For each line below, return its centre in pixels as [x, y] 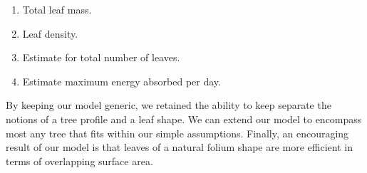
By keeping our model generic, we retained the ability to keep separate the [169, 105]
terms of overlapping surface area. [79, 161]
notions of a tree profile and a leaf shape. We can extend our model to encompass [184, 119]
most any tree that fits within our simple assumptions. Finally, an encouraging [177, 133]
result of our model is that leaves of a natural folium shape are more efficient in [179, 147]
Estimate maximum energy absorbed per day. [122, 81]
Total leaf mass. [57, 9]
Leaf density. [50, 33]
